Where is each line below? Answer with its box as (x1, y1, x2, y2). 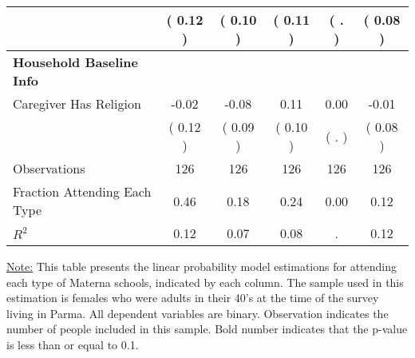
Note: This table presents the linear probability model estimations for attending (6, 258, 397, 274)
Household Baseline (13, 53, 138, 71)
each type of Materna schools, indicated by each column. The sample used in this (6, 273, 404, 290)
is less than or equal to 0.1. (6, 336, 139, 352)
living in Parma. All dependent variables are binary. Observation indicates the (6, 304, 389, 321)
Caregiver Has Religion (13, 94, 141, 113)
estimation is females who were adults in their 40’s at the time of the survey (6, 289, 379, 306)
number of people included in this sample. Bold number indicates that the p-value (6, 320, 408, 337)
